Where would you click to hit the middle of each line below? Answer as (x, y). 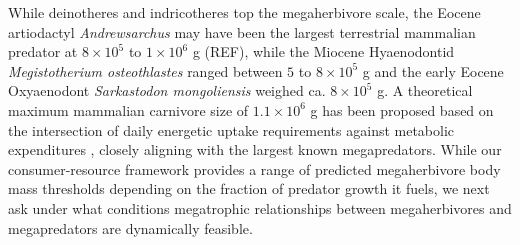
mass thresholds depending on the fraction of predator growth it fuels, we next (249, 188)
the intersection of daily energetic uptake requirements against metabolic (231, 129)
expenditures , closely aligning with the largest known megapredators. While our (255, 149)
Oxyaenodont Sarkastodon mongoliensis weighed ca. (167, 90)
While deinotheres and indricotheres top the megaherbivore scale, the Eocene (244, 12)
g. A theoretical (425, 90)
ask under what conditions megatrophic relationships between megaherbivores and (260, 207)
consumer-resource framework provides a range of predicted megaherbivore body (254, 168)
